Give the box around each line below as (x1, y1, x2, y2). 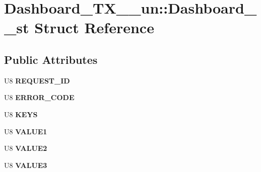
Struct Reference (34, 17, 154, 38)
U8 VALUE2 (4, 143, 47, 153)
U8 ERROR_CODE (4, 92, 75, 103)
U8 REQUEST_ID (4, 75, 70, 85)
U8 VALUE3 (4, 159, 47, 170)
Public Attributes (4, 51, 98, 67)
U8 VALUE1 (4, 126, 47, 136)
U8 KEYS (4, 109, 38, 119)
